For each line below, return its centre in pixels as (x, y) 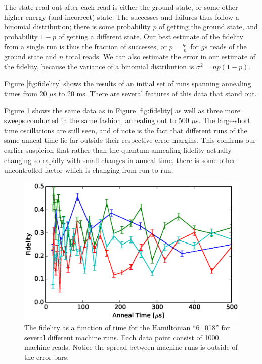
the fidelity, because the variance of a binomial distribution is (99, 66)
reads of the (228, 46)
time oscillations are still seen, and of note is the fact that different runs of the (126, 130)
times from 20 (26, 93)
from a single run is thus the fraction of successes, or (85, 46)
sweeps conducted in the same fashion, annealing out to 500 (97, 120)
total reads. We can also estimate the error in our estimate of (161, 56)
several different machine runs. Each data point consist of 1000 (122, 337)
